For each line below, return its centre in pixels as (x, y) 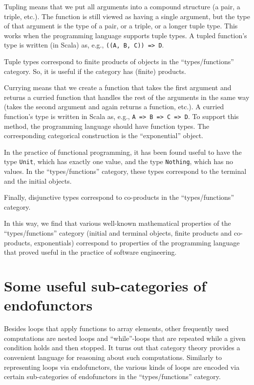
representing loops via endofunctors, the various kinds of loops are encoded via (122, 367)
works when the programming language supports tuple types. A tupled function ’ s (126, 35)
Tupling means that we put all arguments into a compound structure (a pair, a (122, 6)
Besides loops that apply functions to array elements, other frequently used (116, 328)
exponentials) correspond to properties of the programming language (137, 242)
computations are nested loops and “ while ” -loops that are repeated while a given (125, 338)
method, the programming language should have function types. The (107, 126)
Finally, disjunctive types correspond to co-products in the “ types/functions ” (119, 197)
